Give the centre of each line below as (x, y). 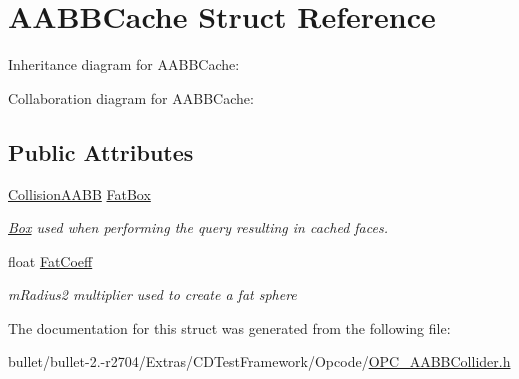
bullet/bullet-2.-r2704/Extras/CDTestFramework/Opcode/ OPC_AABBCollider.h (259, 361)
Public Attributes (101, 151)
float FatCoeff (50, 260)
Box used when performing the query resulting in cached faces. (198, 227)
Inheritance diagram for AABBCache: (124, 64)
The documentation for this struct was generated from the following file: (229, 327)
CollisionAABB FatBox (79, 193)
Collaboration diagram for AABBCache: (131, 97)
